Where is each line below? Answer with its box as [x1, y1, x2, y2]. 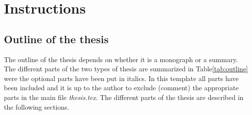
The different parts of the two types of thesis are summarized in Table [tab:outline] [4, 64, 248, 74]
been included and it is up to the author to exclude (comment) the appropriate [4, 82, 239, 93]
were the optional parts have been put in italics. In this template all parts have [4, 73, 239, 83]
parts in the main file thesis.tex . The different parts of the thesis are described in [4, 92, 244, 102]
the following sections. [4, 101, 69, 112]
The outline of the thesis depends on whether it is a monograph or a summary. [4, 54, 238, 64]
